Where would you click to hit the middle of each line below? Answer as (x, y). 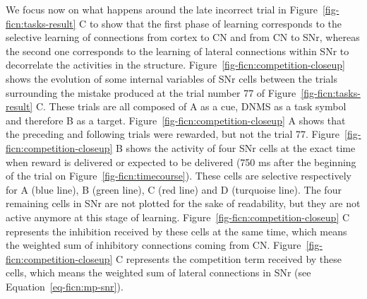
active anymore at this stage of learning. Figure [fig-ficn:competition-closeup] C (178, 217)
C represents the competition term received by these (229, 258)
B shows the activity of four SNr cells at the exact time (236, 147)
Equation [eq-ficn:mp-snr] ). (65, 286)
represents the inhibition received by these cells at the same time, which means (176, 231)
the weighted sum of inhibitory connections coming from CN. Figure (154, 245)
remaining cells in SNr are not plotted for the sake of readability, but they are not (183, 203)
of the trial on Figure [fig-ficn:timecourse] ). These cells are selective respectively (179, 176)
